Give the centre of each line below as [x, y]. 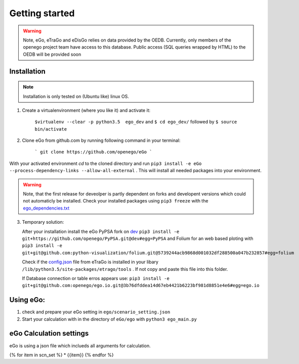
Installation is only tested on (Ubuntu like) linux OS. [76, 96]
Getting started [42, 13]
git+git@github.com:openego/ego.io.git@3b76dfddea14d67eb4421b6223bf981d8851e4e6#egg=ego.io [141, 286]
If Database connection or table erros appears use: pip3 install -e [96, 278]
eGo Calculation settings [49, 333]
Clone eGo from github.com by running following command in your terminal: [101, 140]
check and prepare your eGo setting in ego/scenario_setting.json [96, 312]
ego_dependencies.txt [46, 208]
